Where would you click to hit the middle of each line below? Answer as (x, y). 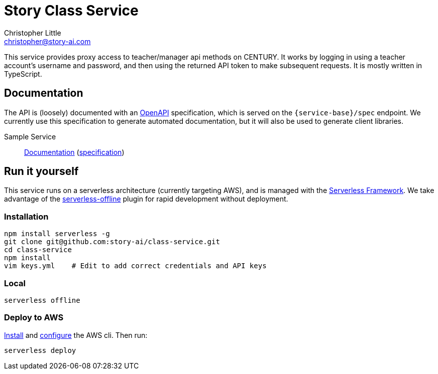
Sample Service (30, 136)
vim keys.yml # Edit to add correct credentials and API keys (135, 266)
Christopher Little (33, 33)
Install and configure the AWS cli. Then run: (76, 335)
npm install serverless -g (57, 234)
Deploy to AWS (34, 318)
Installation (26, 216)
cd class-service (38, 250)
